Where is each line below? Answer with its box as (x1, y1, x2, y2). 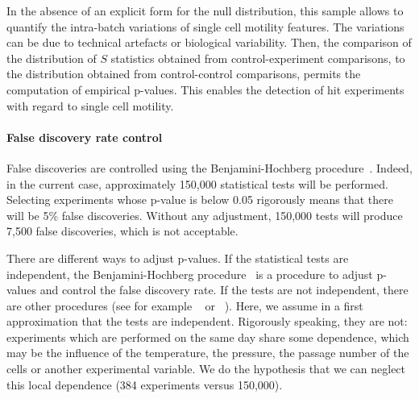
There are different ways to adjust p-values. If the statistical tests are (6, 249, 349, 266)
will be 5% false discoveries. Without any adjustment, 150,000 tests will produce (6, 206, 403, 223)
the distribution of (6, 49, 97, 66)
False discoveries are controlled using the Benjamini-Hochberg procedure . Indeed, (6, 159, 413, 176)
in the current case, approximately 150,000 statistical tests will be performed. (6, 175, 388, 192)
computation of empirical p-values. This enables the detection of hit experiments (6, 81, 404, 98)
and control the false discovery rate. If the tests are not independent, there (39, 281, 409, 298)
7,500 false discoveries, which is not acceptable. (6, 222, 239, 239)
